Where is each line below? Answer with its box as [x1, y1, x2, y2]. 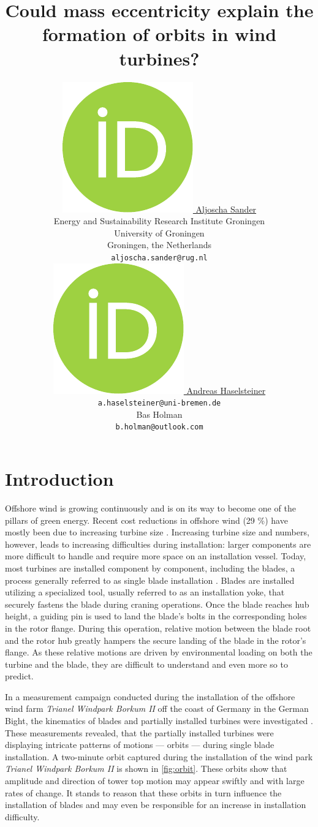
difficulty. [5, 810, 40, 823]
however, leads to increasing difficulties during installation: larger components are [5, 537, 311, 550]
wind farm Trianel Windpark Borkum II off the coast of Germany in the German [5, 702, 309, 715]
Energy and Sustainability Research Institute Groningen [53, 214, 265, 227]
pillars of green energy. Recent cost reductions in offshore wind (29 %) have [5, 513, 288, 526]
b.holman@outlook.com [115, 423, 203, 432]
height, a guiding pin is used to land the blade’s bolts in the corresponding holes [5, 610, 307, 622]
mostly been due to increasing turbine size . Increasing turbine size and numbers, [5, 526, 309, 538]
